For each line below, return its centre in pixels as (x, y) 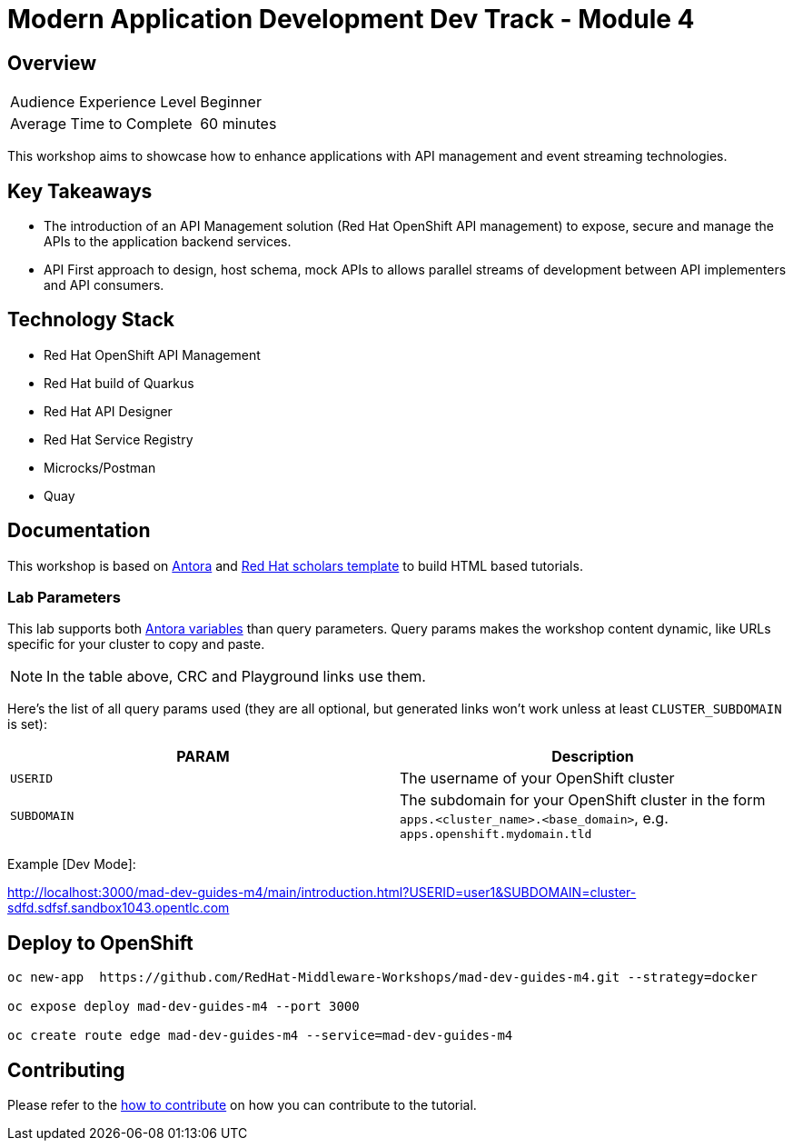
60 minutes (238, 124)
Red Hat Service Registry (119, 439)
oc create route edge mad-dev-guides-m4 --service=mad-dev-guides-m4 (260, 1036)
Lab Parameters (64, 598)
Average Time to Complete (101, 124)
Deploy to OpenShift (100, 943)
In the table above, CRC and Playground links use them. (236, 677)
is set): (27, 724)
